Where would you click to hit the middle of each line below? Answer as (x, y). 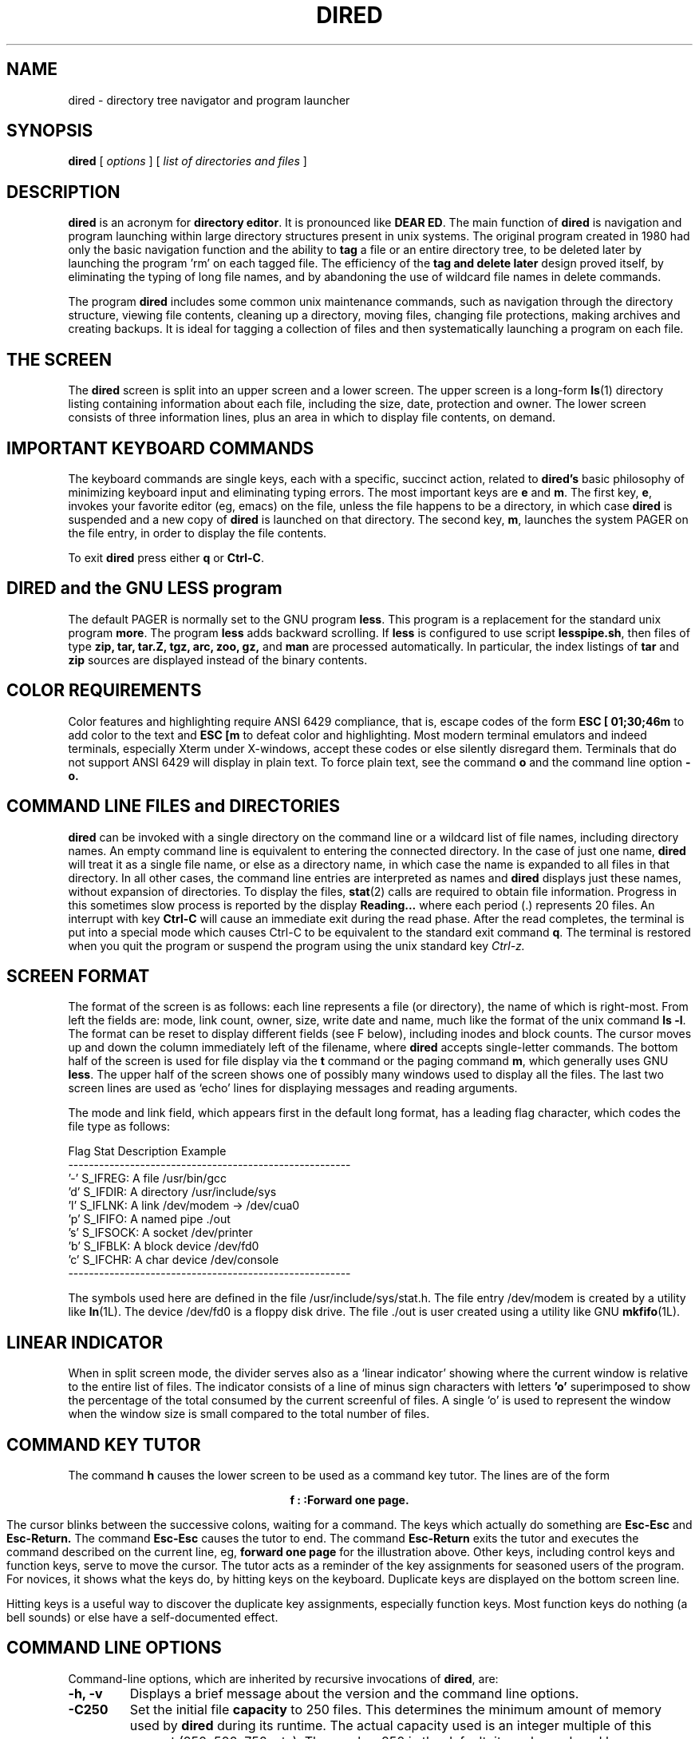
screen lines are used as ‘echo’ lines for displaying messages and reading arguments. (293, 1088)
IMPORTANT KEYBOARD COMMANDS (160, 448)
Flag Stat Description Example (147, 1151)
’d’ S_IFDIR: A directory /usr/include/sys (172, 1192)
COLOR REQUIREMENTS (104, 691)
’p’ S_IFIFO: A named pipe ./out (149, 1219)
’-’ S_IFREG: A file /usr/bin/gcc (147, 1178)
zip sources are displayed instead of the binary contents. (218, 660)
